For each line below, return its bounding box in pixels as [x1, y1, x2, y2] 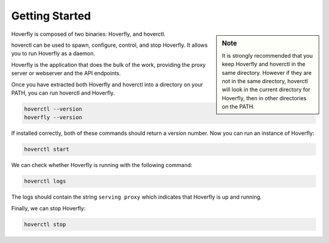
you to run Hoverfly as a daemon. [11, 50, 96, 57]
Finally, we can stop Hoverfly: [11, 204, 86, 212]
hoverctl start [24, 146, 69, 153]
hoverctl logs [24, 178, 66, 185]
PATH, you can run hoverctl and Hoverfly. [11, 89, 115, 97]
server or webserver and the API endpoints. [11, 70, 121, 77]
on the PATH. [222, 103, 255, 111]
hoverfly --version [24, 114, 82, 121]
